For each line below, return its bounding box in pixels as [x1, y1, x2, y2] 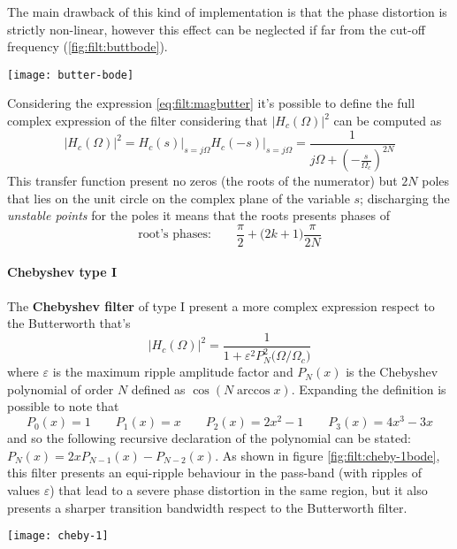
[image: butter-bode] [7, 68, 134, 81]
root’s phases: [138, 228, 211, 241]
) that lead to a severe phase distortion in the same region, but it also [50, 480, 428, 499]
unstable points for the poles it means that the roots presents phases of [7, 206, 390, 225]
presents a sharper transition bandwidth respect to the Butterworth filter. [7, 498, 407, 516]
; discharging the [360, 188, 450, 207]
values [7, 480, 41, 499]
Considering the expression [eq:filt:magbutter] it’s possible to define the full [7, 94, 415, 112]
